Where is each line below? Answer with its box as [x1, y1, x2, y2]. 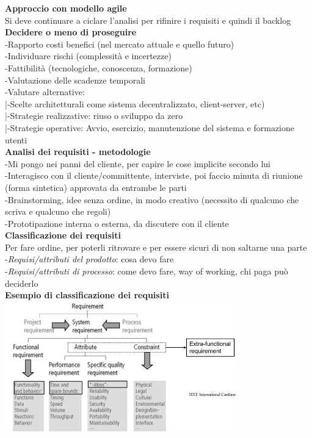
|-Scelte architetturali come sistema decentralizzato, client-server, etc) [5, 97, 265, 110]
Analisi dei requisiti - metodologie [5, 145, 151, 158]
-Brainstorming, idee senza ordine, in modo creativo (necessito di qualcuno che [5, 193, 299, 206]
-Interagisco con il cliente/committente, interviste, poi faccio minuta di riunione [5, 169, 303, 182]
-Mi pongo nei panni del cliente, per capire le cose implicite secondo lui [5, 157, 270, 170]
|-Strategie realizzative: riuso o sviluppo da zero [5, 109, 183, 122]
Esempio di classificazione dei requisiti [5, 289, 169, 301]
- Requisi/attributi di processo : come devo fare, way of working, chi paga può [5, 265, 288, 278]
